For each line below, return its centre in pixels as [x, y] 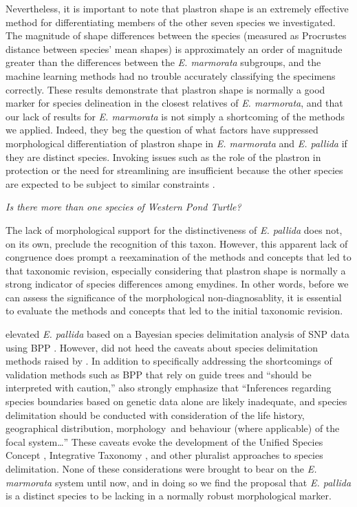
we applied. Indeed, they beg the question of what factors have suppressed [162, 130]
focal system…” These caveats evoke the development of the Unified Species [164, 441]
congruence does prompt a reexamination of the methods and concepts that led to [178, 257]
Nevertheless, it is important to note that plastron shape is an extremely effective [177, 8]
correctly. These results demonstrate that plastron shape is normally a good [165, 89]
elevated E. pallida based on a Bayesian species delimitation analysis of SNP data [177, 334]
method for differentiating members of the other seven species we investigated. [171, 22]
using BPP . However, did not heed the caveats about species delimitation [162, 347]
